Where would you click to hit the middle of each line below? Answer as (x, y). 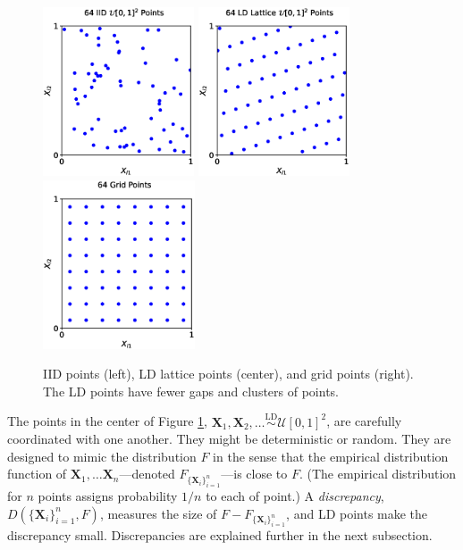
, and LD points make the (357, 513)
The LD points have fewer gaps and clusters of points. (191, 391)
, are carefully (364, 421)
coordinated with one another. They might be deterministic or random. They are (229, 439)
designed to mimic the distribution (102, 456)
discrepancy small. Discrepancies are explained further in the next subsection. (220, 535)
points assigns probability (108, 496)
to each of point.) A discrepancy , (295, 496)
